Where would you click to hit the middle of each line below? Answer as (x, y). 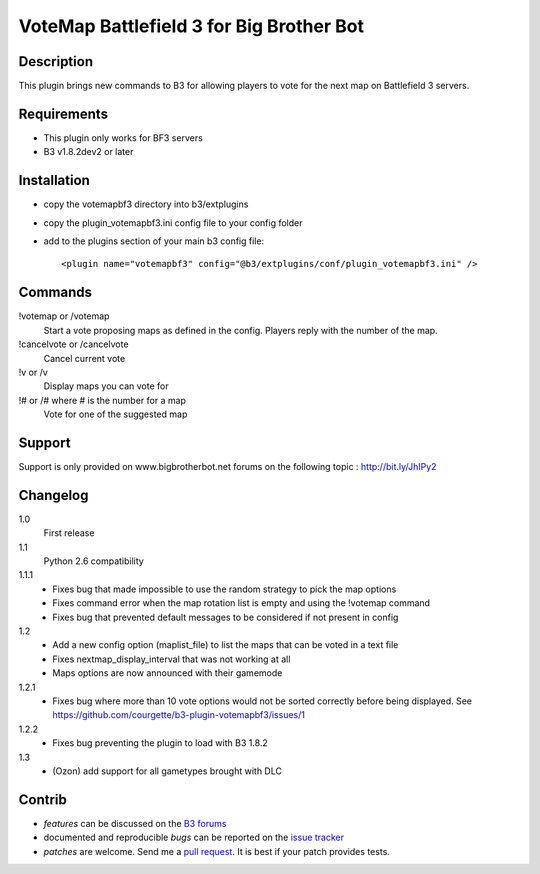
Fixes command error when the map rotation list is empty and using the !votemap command (241, 603)
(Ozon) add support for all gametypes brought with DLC (167, 771)
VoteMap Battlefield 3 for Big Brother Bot (191, 26)
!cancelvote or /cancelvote (73, 344)
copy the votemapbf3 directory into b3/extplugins (146, 204)
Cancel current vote (84, 358)
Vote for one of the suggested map (115, 414)
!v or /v (33, 372)
